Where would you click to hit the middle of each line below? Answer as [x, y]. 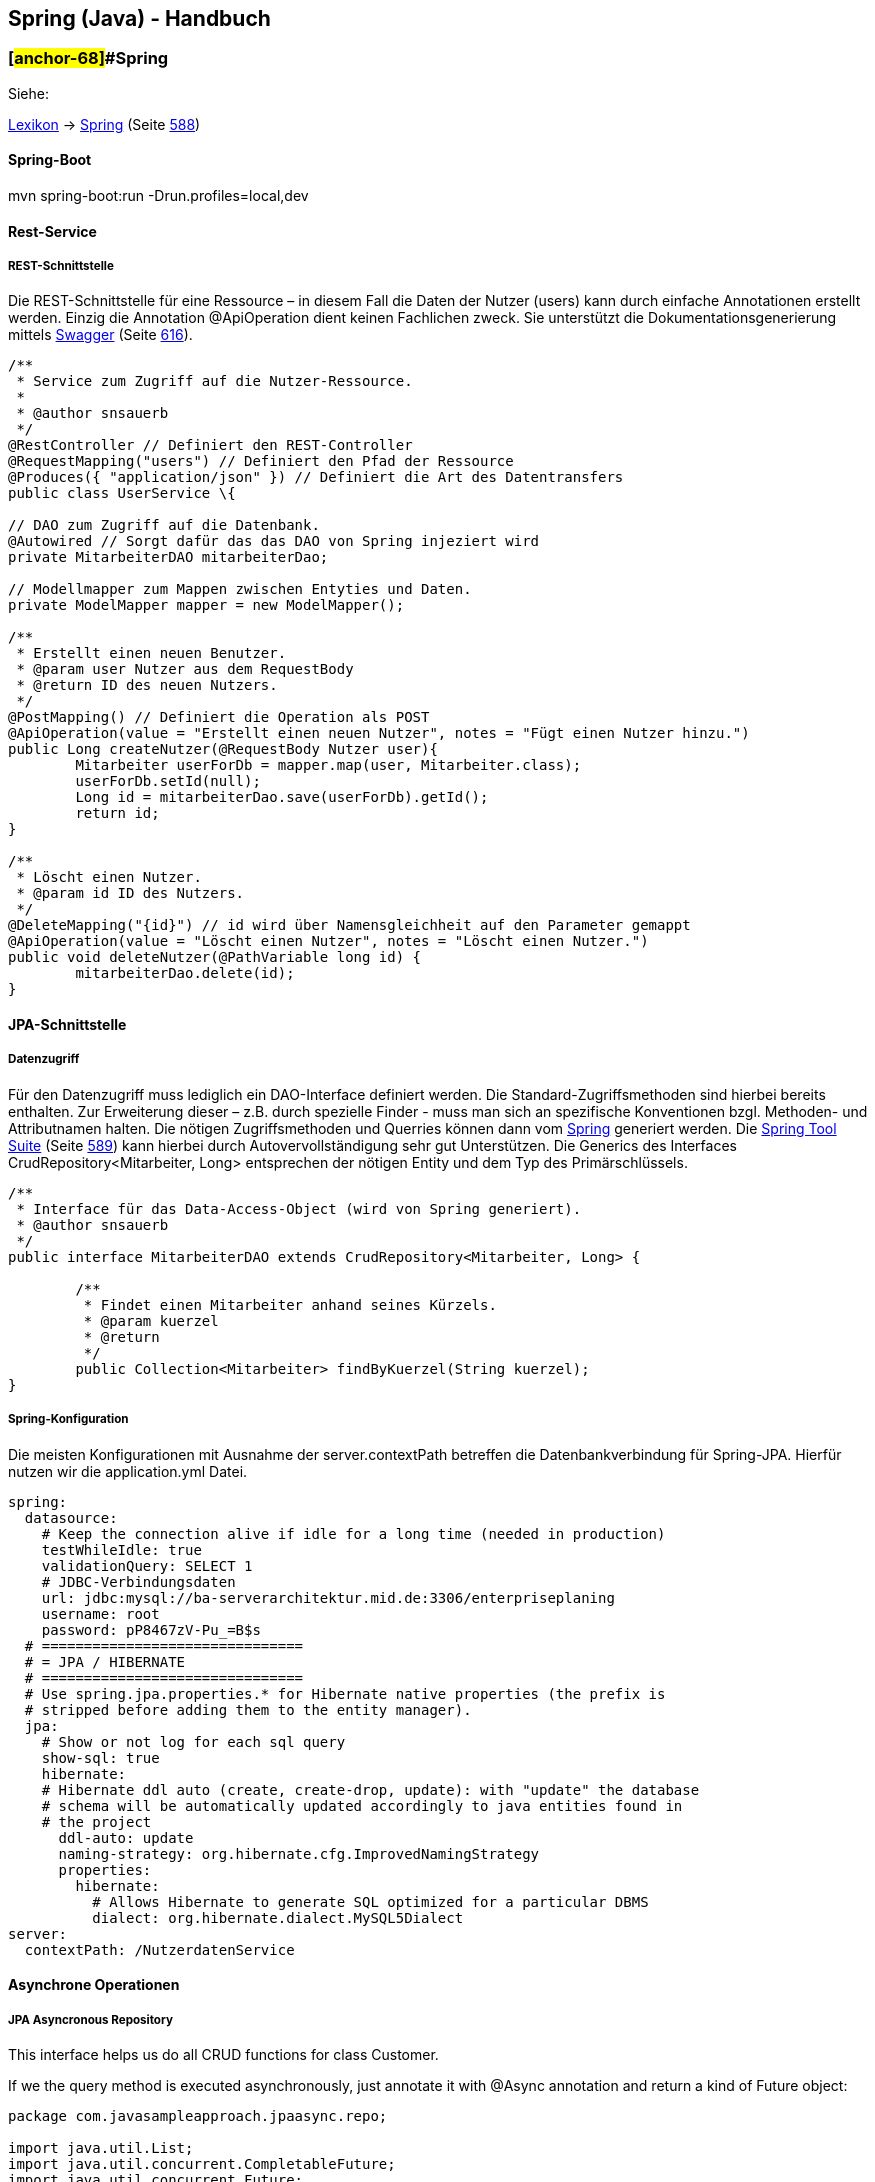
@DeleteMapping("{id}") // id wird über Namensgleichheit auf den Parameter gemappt [349, 925]
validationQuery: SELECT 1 [147, 1565]
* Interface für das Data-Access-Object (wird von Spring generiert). [299, 1208]
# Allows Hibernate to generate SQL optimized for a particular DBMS [370, 1901]
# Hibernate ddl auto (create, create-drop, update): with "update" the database [370, 1789]
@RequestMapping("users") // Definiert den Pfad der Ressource [261, 461]
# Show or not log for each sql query [193, 1741]
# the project [96, 1821]
